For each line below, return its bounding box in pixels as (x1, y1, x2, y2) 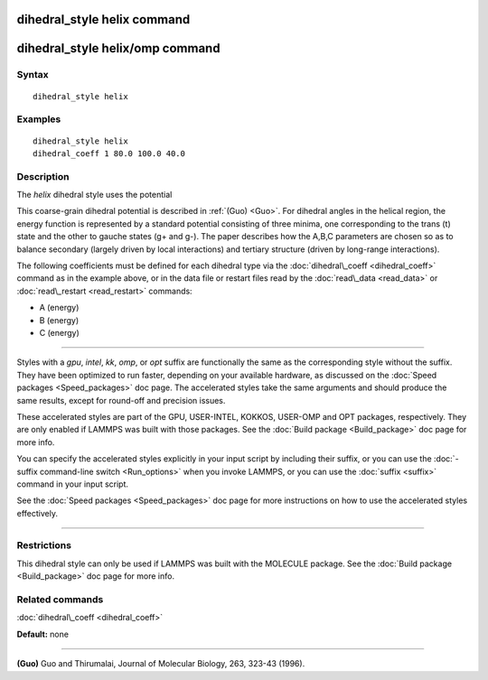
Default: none (16, 629, 70, 639)
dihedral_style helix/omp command (16, 41, 221, 56)
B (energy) (39, 314, 80, 325)
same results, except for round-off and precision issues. (16, 395, 226, 405)
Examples (16, 113, 61, 126)
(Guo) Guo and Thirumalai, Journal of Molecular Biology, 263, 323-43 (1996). (16, 658, 305, 669)
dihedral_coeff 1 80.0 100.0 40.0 (33, 148, 185, 158)
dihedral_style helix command (16, 12, 191, 27)
